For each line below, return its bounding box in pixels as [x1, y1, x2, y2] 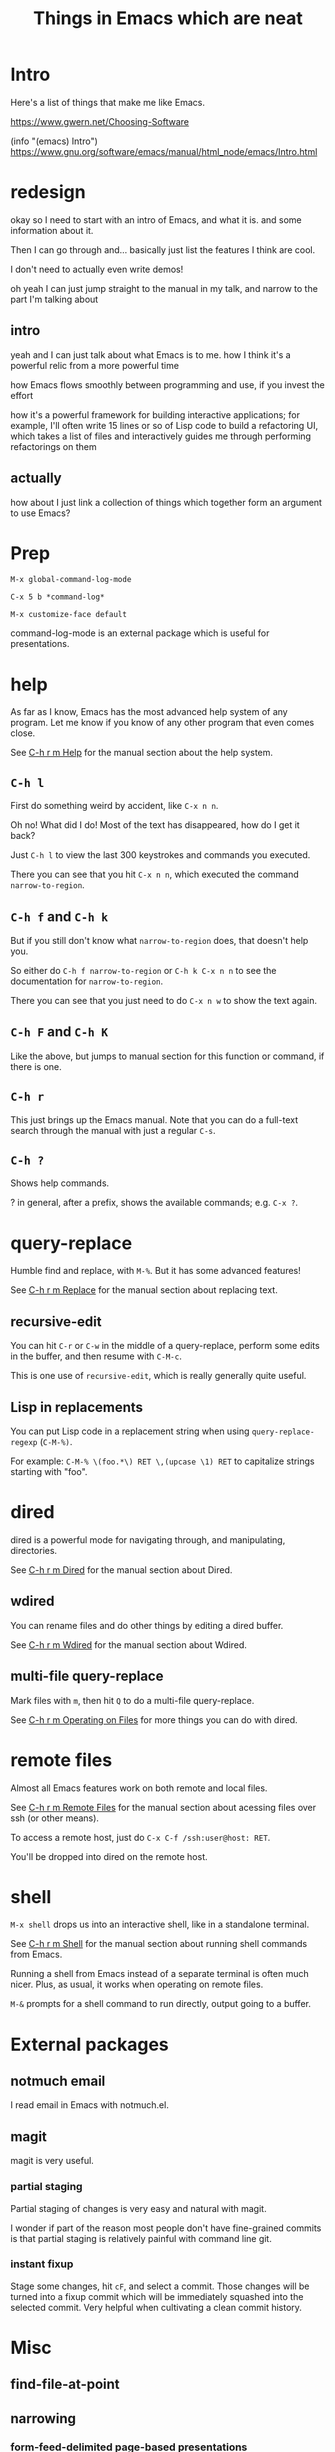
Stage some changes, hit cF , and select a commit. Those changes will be [10, 2280, 310, 2292]
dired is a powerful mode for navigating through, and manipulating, [10, 1533, 286, 1546]
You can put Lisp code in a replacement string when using [10, 1425, 250, 1437]
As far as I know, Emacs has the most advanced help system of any [10, 706, 288, 718]
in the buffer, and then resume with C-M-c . [10, 1350, 182, 1362]
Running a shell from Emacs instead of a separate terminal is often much [10, 1968, 309, 1980]
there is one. [10, 1060, 62, 1072]
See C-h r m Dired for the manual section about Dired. [10, 1563, 233, 1576]
